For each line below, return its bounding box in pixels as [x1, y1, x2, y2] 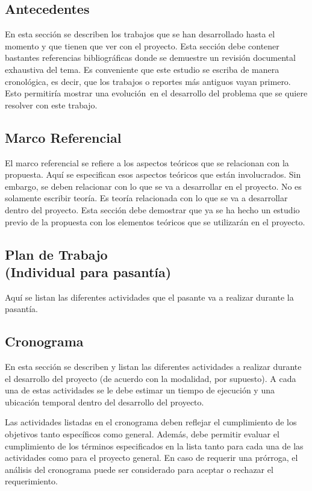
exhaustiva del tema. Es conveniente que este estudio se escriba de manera [5, 63, 279, 75]
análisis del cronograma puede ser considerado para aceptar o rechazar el [5, 463, 273, 475]
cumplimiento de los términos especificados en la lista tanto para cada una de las [5, 439, 304, 452]
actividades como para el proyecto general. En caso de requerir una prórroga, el [5, 451, 298, 464]
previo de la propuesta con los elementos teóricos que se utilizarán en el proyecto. [5, 215, 305, 228]
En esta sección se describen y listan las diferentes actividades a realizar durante [5, 360, 302, 373]
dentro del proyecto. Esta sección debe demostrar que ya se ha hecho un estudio [5, 203, 300, 216]
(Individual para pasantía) [5, 262, 172, 281]
